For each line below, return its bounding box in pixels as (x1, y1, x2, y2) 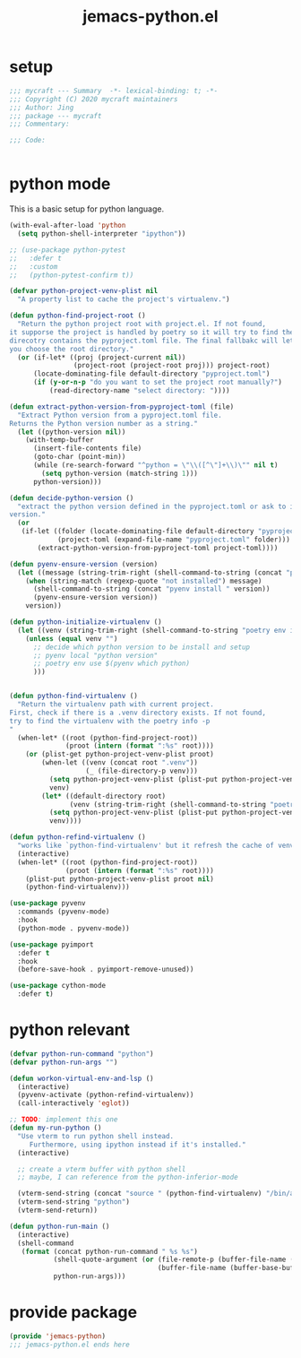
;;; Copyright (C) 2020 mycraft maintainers (9, 94, 178, 104)
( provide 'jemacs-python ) (9, 1332, 106, 1341)
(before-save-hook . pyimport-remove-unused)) (17, 965, 194, 974)
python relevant (9, 1020, 131, 1041)
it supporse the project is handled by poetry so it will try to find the (9, 327, 295, 337)
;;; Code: (9, 136, 47, 145)
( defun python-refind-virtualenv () (9, 833, 146, 842)
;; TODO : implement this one (9, 1115, 118, 1124)
